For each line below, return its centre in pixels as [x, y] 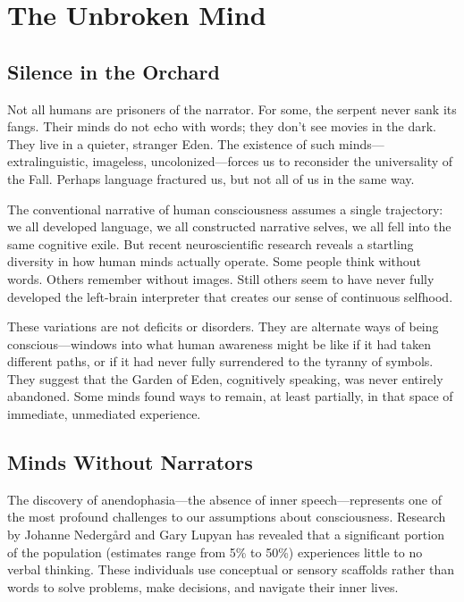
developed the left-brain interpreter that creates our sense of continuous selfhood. [230, 296]
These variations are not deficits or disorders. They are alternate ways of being [223, 326]
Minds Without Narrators [130, 462]
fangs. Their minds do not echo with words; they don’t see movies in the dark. [222, 126]
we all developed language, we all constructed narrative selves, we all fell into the [229, 226]
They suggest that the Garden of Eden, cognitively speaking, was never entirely [225, 378]
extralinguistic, [48, 161]
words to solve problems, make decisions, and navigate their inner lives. [203, 586]
